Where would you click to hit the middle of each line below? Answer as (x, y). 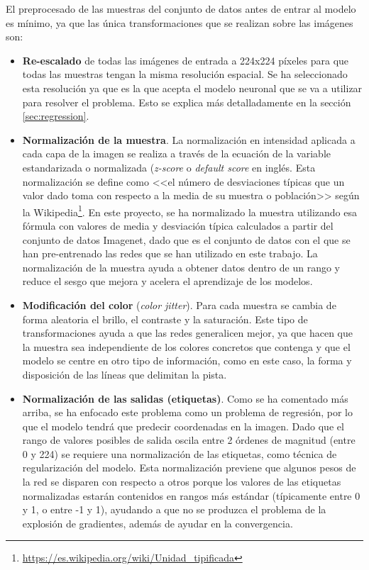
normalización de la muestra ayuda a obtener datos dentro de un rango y (181, 267)
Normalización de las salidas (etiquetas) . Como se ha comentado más (185, 398)
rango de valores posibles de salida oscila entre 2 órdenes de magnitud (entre (189, 440)
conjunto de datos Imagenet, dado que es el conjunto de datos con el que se (186, 239)
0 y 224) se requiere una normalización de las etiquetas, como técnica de (180, 453)
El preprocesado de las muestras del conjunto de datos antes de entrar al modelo (181, 9)
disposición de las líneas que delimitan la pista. (125, 374)
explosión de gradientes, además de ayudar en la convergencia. (158, 523)
